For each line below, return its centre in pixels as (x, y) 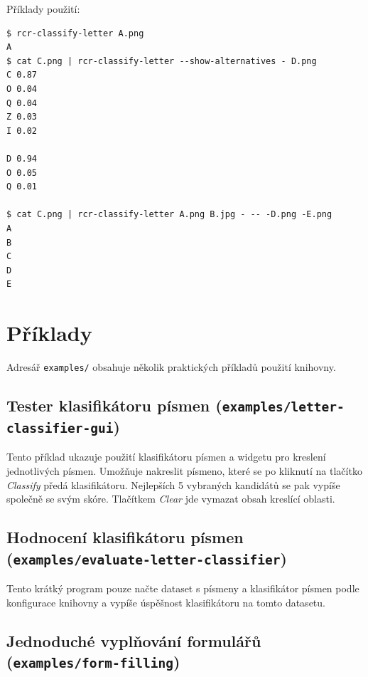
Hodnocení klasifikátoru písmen (125, 537)
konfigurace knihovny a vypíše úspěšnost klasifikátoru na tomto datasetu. (166, 602)
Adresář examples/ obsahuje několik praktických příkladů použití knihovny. (171, 367)
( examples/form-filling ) (93, 661)
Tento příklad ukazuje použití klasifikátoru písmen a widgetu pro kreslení (166, 457)
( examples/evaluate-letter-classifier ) (147, 558)
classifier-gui (60, 429)
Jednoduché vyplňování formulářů (134, 640)
